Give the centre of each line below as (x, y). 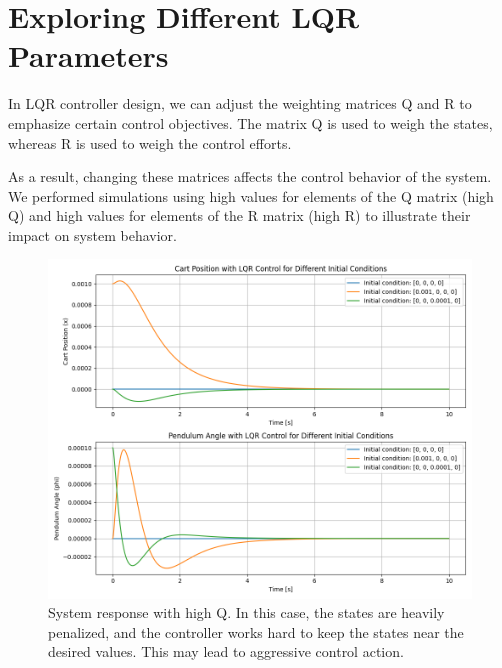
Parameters (88, 55)
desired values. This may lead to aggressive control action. (226, 651)
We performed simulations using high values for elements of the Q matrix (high (251, 195)
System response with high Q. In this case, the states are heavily (246, 612)
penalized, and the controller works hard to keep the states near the (256, 631)
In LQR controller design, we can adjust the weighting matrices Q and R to (240, 103)
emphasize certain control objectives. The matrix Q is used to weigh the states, (250, 122)
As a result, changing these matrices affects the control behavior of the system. (250, 176)
